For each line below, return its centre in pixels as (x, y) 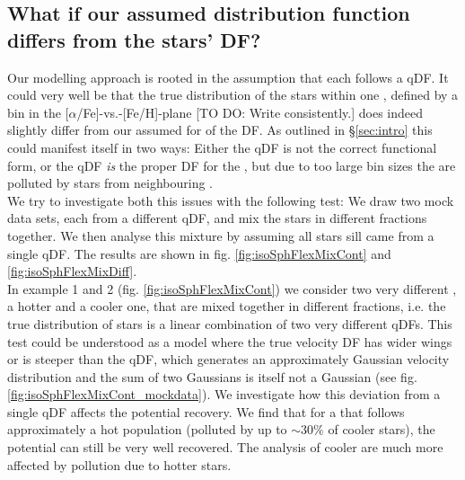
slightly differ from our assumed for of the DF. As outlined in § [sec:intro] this (220, 130)
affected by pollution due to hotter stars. (119, 464)
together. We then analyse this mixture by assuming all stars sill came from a (221, 235)
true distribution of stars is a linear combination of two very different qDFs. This (230, 323)
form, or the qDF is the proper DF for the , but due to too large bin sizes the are (232, 165)
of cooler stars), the (382, 429)
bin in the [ (38, 112)
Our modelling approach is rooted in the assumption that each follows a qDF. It (228, 77)
